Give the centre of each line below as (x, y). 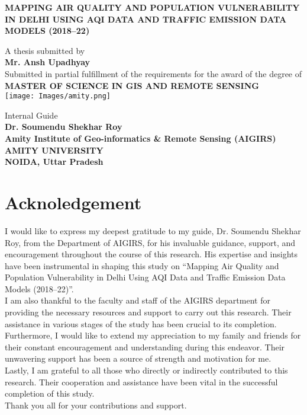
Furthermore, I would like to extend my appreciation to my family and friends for (153, 335)
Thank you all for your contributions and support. (96, 405)
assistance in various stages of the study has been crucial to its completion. (141, 323)
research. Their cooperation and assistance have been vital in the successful (141, 382)
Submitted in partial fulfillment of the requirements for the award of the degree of (153, 73)
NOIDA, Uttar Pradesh (54, 162)
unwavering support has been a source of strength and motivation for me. (138, 358)
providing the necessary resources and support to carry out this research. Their (148, 312)
